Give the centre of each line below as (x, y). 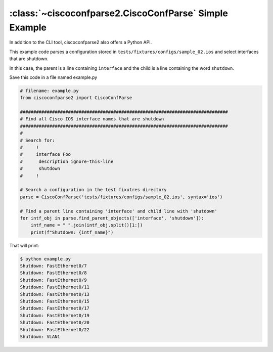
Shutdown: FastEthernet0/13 (55, 294)
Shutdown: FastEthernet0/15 (55, 301)
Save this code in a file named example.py (53, 77)
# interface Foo (45, 155)
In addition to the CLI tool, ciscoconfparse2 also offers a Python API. (81, 42)
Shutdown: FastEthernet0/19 (55, 315)
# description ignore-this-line (67, 161)
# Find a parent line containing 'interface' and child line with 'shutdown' (119, 211)
